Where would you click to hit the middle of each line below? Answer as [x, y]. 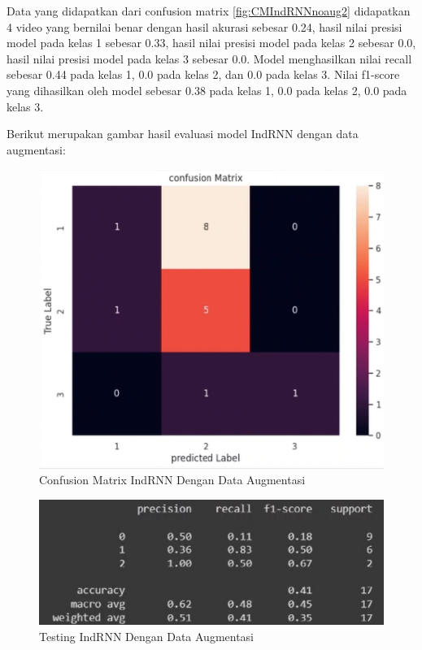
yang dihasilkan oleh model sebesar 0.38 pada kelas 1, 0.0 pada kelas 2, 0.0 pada [207, 90]
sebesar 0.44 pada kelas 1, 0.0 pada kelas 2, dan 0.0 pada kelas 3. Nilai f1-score [203, 74]
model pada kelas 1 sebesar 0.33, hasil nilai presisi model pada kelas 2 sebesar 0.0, [211, 43]
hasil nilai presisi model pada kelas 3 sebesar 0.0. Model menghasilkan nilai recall [209, 58]
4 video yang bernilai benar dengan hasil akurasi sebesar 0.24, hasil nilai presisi [204, 26]
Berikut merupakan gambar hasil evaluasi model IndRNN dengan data [183, 134]
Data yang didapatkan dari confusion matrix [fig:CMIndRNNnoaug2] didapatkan [209, 11]
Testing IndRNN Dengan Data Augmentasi [147, 636]
